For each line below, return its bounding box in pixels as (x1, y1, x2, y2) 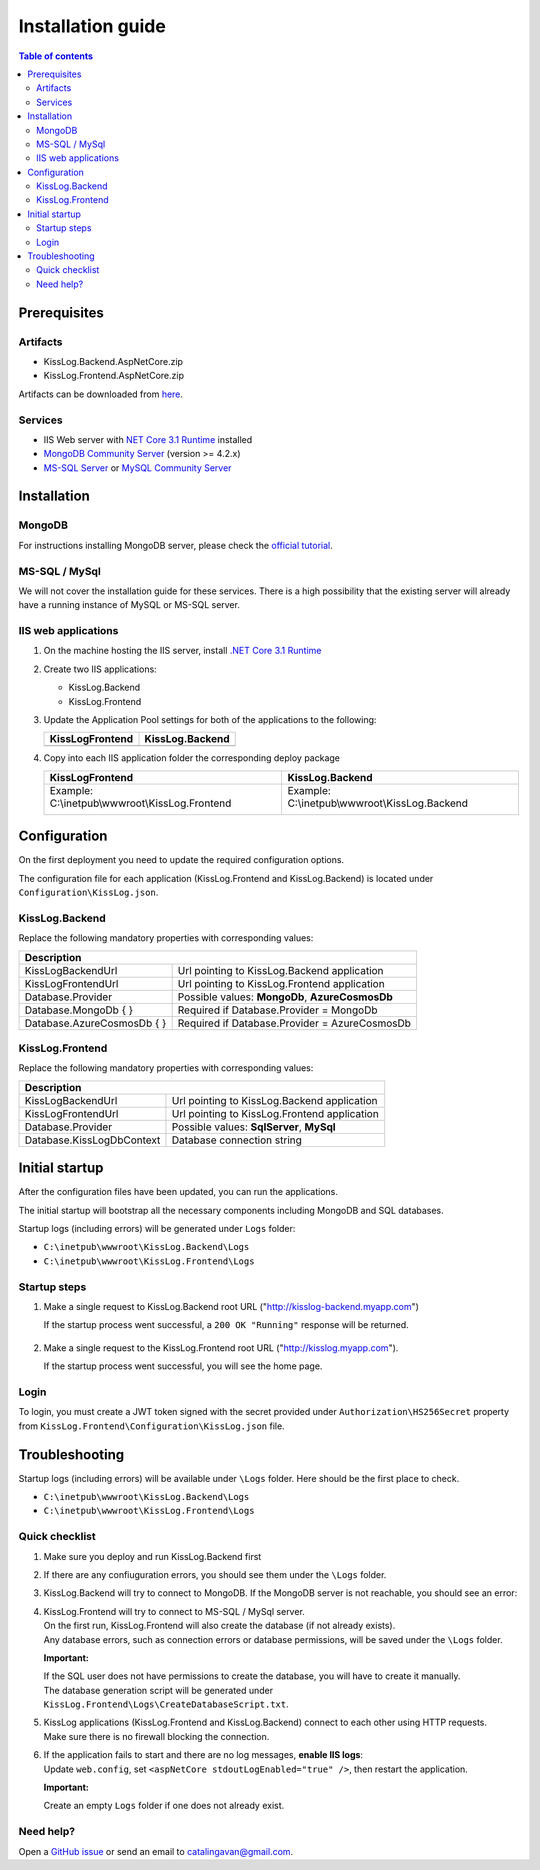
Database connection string (171, 1133, 302, 1147)
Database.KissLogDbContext (24, 1133, 161, 1147)
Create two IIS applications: (43, 663, 157, 675)
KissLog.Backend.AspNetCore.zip (43, 355, 184, 367)
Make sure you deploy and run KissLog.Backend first (43, 1550, 262, 1562)
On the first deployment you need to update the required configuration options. (18, 854, 345, 866)
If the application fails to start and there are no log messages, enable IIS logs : (43, 1749, 364, 1761)
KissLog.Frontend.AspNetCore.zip (43, 370, 185, 382)
